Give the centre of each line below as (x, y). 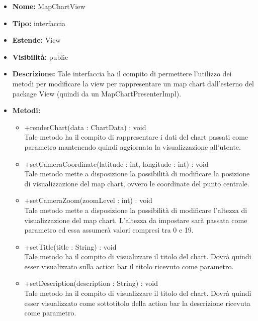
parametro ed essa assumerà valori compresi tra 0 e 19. (109, 230)
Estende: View (36, 40)
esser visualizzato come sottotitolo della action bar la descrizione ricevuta (137, 303)
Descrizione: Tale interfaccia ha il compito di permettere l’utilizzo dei (122, 74)
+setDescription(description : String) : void (91, 283)
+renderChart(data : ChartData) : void (85, 127)
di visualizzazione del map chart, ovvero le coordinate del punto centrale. (137, 183)
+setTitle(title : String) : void (70, 246)
